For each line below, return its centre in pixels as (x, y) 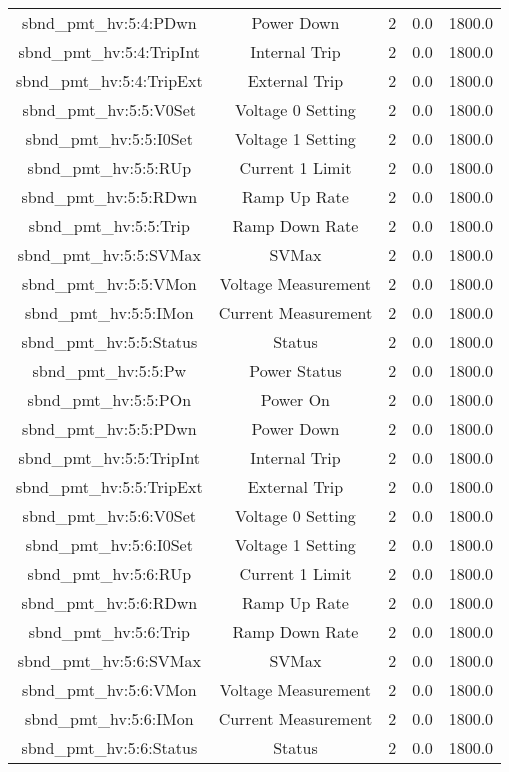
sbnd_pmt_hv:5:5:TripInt (109, 457)
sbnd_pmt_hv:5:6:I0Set (109, 544)
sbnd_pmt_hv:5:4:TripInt (109, 51)
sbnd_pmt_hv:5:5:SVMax (109, 254)
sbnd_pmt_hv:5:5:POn (109, 399)
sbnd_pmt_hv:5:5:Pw (109, 370)
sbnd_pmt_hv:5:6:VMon (109, 689)
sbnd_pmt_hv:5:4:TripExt (109, 80)
